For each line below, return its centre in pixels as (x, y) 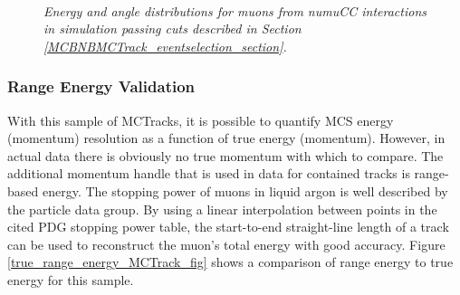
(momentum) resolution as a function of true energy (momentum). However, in (226, 138)
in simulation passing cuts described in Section (172, 29)
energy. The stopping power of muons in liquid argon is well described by (245, 190)
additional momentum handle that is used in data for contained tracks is (209, 173)
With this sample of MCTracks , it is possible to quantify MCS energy (201, 120)
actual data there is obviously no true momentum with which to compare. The (225, 155)
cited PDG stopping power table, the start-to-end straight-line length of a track (228, 227)
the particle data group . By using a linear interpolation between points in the (222, 209)
